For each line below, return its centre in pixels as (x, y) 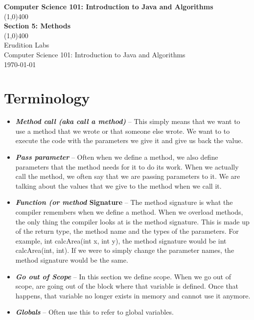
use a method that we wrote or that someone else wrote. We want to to (123, 131)
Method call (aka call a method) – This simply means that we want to (128, 121)
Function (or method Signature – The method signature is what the (124, 202)
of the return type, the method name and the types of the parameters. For (127, 231)
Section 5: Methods (37, 26)
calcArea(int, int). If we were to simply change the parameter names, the (125, 250)
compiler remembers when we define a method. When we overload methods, (129, 212)
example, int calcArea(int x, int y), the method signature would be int (121, 240)
